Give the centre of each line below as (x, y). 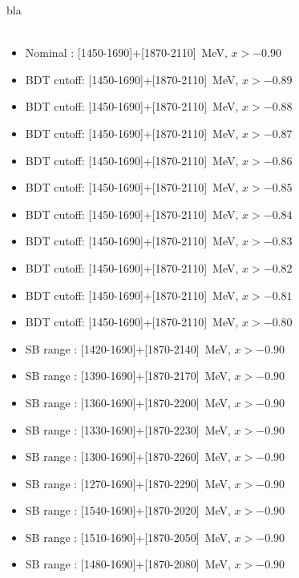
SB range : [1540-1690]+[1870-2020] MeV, (128, 510)
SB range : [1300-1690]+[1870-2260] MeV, (128, 457)
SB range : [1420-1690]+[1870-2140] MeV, (128, 348)
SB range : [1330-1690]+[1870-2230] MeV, (128, 429)
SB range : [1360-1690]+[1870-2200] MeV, (128, 402)
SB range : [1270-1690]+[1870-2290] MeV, (128, 483)
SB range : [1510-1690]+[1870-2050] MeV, (128, 537)
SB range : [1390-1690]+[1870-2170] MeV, (128, 376)
